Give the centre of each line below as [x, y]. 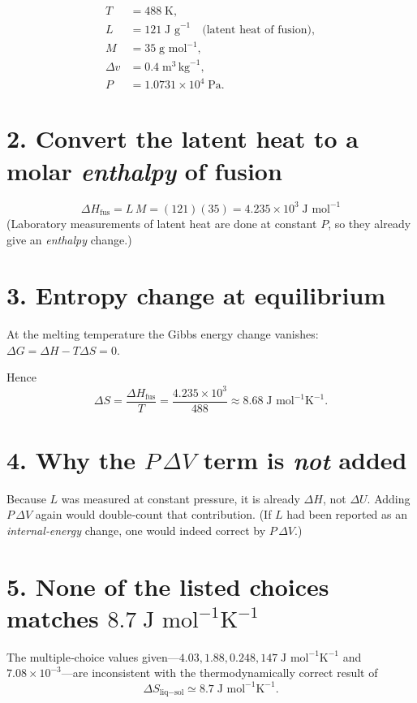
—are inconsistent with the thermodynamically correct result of [219, 673]
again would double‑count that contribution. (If [153, 514]
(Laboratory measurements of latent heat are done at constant [162, 223]
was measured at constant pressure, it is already [181, 498]
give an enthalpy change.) [69, 239]
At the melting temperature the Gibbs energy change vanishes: [163, 334]
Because [26, 498]
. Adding [389, 498]
